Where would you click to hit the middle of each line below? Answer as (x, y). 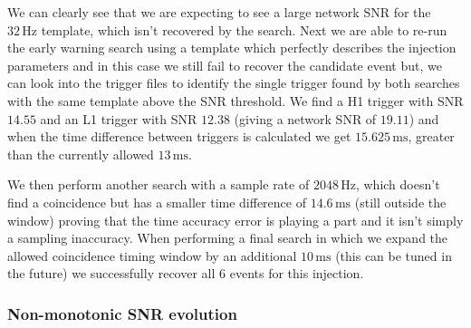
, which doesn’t (398, 184)
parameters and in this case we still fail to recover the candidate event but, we (225, 65)
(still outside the (400, 202)
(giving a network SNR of (305, 118)
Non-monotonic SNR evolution (122, 313)
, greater (431, 136)
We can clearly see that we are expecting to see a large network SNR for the (219, 12)
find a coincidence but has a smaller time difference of (157, 202)
